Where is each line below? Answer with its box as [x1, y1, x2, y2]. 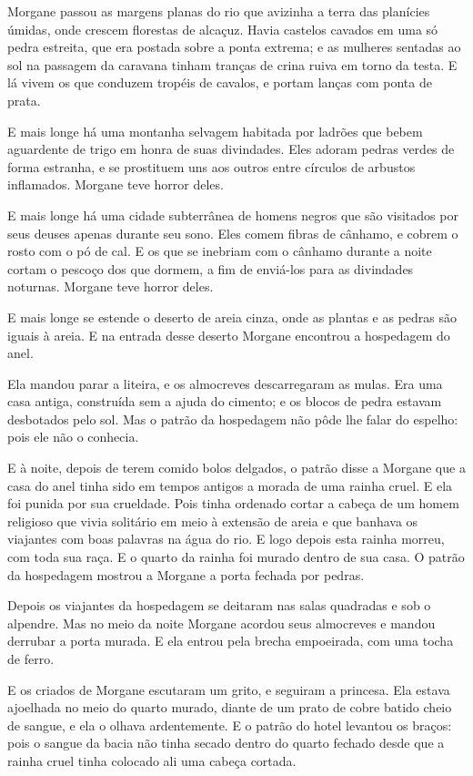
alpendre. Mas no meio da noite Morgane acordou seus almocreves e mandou [7, 613, 436, 632]
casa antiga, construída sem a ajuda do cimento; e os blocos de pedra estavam [7, 392, 442, 411]
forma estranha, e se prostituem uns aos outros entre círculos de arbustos [7, 157, 416, 176]
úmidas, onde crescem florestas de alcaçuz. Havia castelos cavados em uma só [7, 19, 438, 38]
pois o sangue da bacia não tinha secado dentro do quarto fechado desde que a [7, 733, 445, 752]
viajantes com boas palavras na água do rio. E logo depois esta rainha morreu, [7, 529, 445, 548]
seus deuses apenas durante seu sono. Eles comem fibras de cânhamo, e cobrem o [7, 223, 458, 242]
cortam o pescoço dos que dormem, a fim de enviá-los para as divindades [7, 259, 414, 278]
